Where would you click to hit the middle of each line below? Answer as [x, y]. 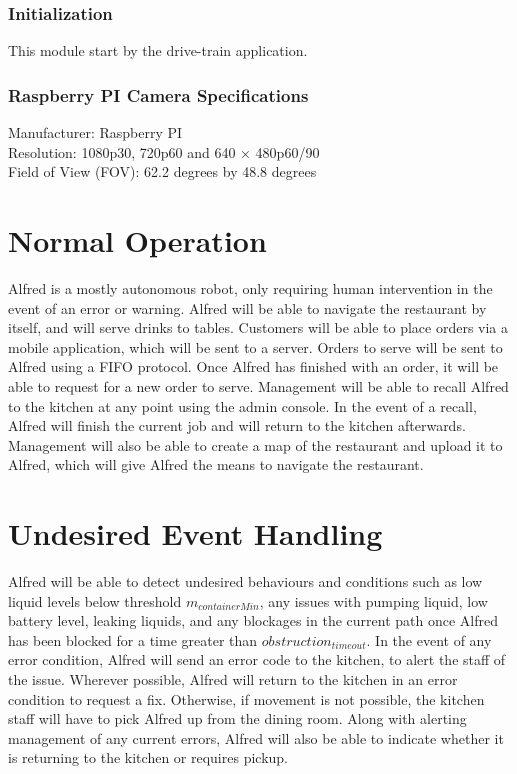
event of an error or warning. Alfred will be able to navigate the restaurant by [247, 307]
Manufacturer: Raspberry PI [95, 132]
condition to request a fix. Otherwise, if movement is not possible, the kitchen [246, 698]
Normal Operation [137, 240]
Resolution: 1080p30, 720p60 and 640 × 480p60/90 [164, 151]
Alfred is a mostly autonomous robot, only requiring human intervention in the [250, 287]
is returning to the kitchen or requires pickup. [148, 757]
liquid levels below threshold [95, 600]
